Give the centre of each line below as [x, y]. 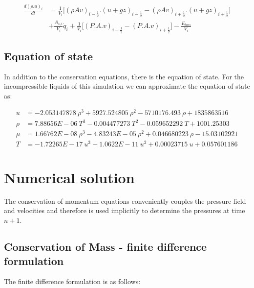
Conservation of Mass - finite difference [106, 246]
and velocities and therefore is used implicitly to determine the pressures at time [125, 210]
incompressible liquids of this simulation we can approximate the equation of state [127, 86]
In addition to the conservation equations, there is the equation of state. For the [124, 76]
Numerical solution [69, 177]
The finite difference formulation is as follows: [72, 281]
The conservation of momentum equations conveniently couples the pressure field [125, 201]
